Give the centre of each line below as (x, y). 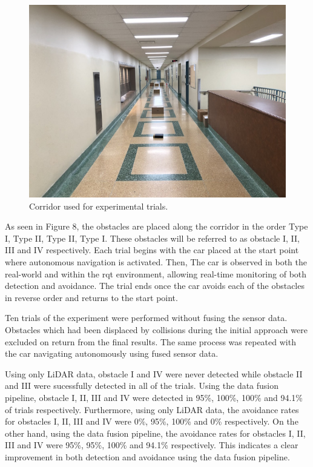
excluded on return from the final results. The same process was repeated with (150, 341)
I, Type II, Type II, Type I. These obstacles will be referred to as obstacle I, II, (152, 238)
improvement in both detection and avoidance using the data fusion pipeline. (147, 456)
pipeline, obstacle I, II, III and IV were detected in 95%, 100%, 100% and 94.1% (154, 397)
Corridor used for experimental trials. (99, 206)
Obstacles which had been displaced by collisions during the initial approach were (156, 329)
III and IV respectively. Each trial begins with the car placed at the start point (152, 250)
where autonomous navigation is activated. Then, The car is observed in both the (156, 261)
